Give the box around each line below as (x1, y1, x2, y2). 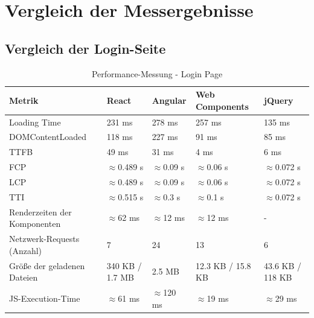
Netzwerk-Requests (9, 232, 80, 245)
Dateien (9, 271, 38, 284)
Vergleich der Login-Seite (5, 39, 166, 57)
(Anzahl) (9, 244, 42, 256)
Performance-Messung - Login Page (91, 67, 223, 80)
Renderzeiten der (9, 205, 72, 218)
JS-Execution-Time (9, 291, 80, 304)
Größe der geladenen (9, 259, 85, 272)
